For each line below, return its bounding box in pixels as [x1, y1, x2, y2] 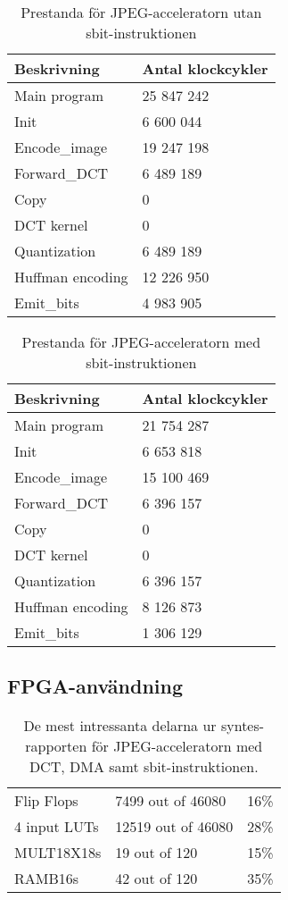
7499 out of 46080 [115, 790, 226, 812]
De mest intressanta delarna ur [23, 715, 217, 736]
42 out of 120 [115, 868, 198, 889]
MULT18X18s [14, 842, 102, 863]
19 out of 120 [115, 842, 198, 863]
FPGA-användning [7, 672, 184, 700]
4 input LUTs [14, 816, 99, 837]
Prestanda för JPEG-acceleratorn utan [21, 2, 262, 22]
